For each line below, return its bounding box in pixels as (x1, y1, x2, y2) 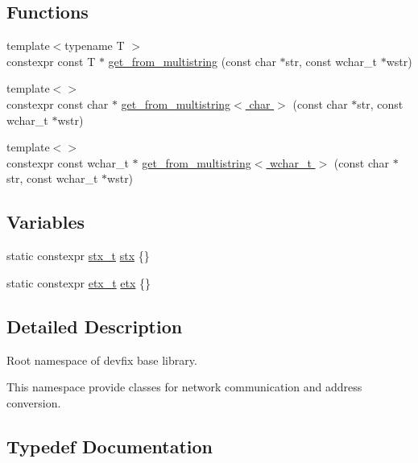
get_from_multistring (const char (108, 52, 276, 69)
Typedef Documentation (6, 433, 213, 458)
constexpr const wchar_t (6, 154, 129, 171)
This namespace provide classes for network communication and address (6, 378, 362, 395)
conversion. (6, 394, 61, 411)
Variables (6, 209, 85, 234)
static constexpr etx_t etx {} (6, 274, 151, 291)
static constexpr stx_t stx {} (6, 247, 150, 264)
